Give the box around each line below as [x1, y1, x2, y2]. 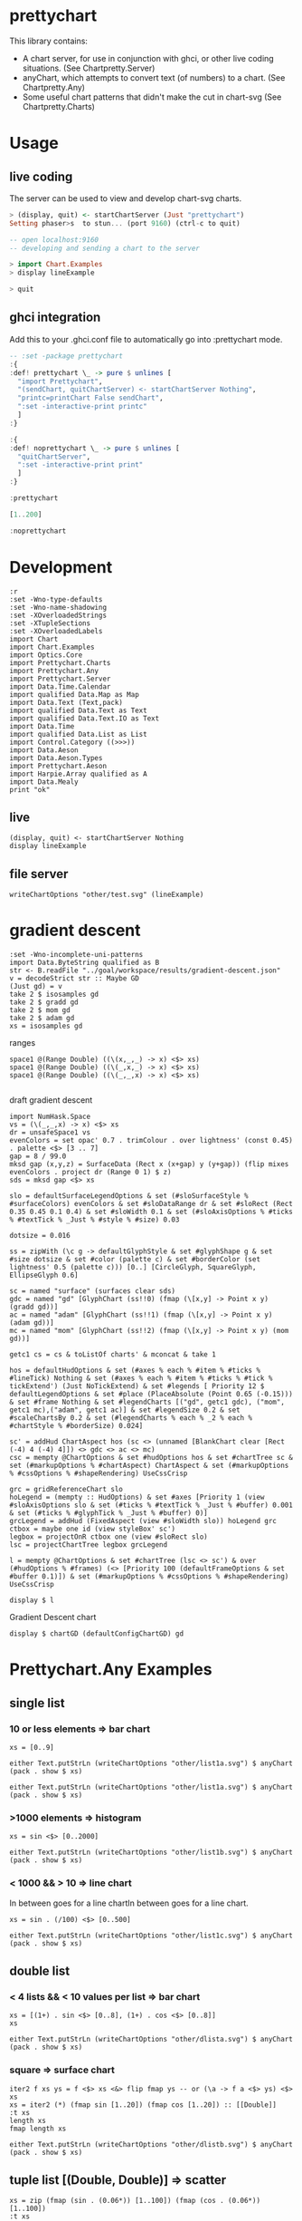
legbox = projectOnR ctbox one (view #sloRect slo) [9, 1532, 208, 1541]
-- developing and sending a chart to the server [9, 244, 201, 253]
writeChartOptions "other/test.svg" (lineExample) [9, 890, 204, 900]
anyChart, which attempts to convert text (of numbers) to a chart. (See [22, 72, 286, 82]
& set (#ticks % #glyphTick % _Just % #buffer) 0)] [9, 1509, 208, 1518]
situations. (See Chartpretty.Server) [22, 63, 156, 73]
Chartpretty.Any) [22, 82, 86, 92]
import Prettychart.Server [9, 674, 111, 683]
